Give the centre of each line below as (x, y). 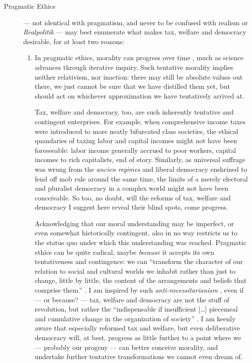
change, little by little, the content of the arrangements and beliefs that (141, 280)
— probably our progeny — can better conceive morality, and (126, 347)
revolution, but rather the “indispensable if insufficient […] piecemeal (136, 309)
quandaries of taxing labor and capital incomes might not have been (136, 140)
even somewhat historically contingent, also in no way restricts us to (136, 233)
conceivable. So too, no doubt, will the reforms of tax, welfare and (133, 197)
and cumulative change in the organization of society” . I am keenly (135, 318)
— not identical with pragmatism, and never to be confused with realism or (136, 22)
